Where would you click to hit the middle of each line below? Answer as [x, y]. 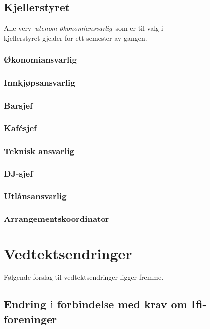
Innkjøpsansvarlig [40, 82]
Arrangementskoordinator [57, 219]
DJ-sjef [18, 173]
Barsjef [18, 105]
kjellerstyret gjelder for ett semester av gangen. [76, 37]
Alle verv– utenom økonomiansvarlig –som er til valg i [84, 28]
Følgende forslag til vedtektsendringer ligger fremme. [84, 277]
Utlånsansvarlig [35, 196]
